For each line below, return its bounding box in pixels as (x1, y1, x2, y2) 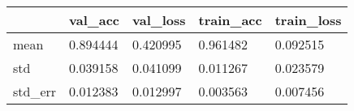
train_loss (274, 11, 342, 29)
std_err (13, 82, 57, 100)
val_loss (132, 11, 186, 29)
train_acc (198, 11, 262, 29)
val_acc (69, 11, 120, 29)
